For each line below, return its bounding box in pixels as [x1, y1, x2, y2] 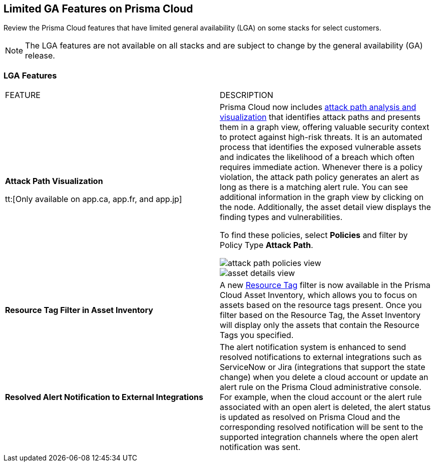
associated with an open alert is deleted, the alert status [220, 402, 431, 412]
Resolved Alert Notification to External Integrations [5, 392, 203, 402]
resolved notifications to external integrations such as [220, 352, 422, 362]
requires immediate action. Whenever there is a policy [220, 162, 422, 172]
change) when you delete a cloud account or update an [220, 372, 428, 382]
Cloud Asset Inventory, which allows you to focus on [220, 290, 417, 300]
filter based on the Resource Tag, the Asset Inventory [220, 310, 421, 320]
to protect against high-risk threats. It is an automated [220, 132, 422, 142]
